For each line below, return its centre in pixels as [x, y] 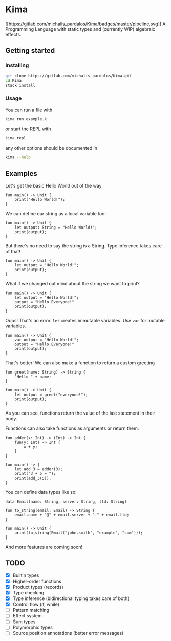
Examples [21, 173]
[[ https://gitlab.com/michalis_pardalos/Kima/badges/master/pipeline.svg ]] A [85, 24]
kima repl [16, 138]
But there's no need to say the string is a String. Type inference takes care [84, 246]
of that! [13, 251]
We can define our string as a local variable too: [56, 213]
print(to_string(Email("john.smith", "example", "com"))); [79, 533]
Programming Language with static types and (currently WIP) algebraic [80, 29]
